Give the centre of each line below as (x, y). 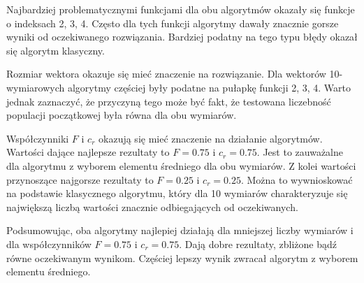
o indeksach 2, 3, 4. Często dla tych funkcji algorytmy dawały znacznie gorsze (173, 23)
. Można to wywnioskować (297, 179)
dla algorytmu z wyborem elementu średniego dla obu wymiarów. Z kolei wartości (181, 165)
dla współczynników (49, 244)
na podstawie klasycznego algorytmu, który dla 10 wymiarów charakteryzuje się (177, 193)
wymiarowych (36, 87)
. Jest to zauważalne (300, 152)
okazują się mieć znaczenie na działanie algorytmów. (211, 138)
